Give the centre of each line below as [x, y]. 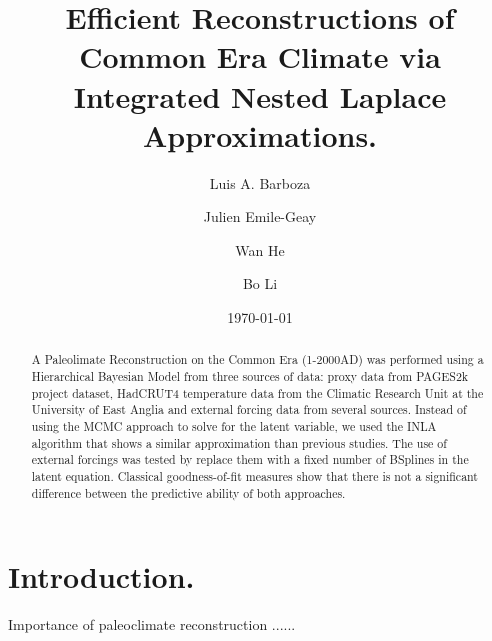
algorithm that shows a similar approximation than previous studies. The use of [239, 442]
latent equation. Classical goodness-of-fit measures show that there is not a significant [254, 476]
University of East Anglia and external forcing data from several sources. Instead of [249, 409]
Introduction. [101, 576]
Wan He [260, 249]
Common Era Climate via [260, 56]
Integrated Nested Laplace [260, 95]
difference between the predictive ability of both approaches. [188, 492]
